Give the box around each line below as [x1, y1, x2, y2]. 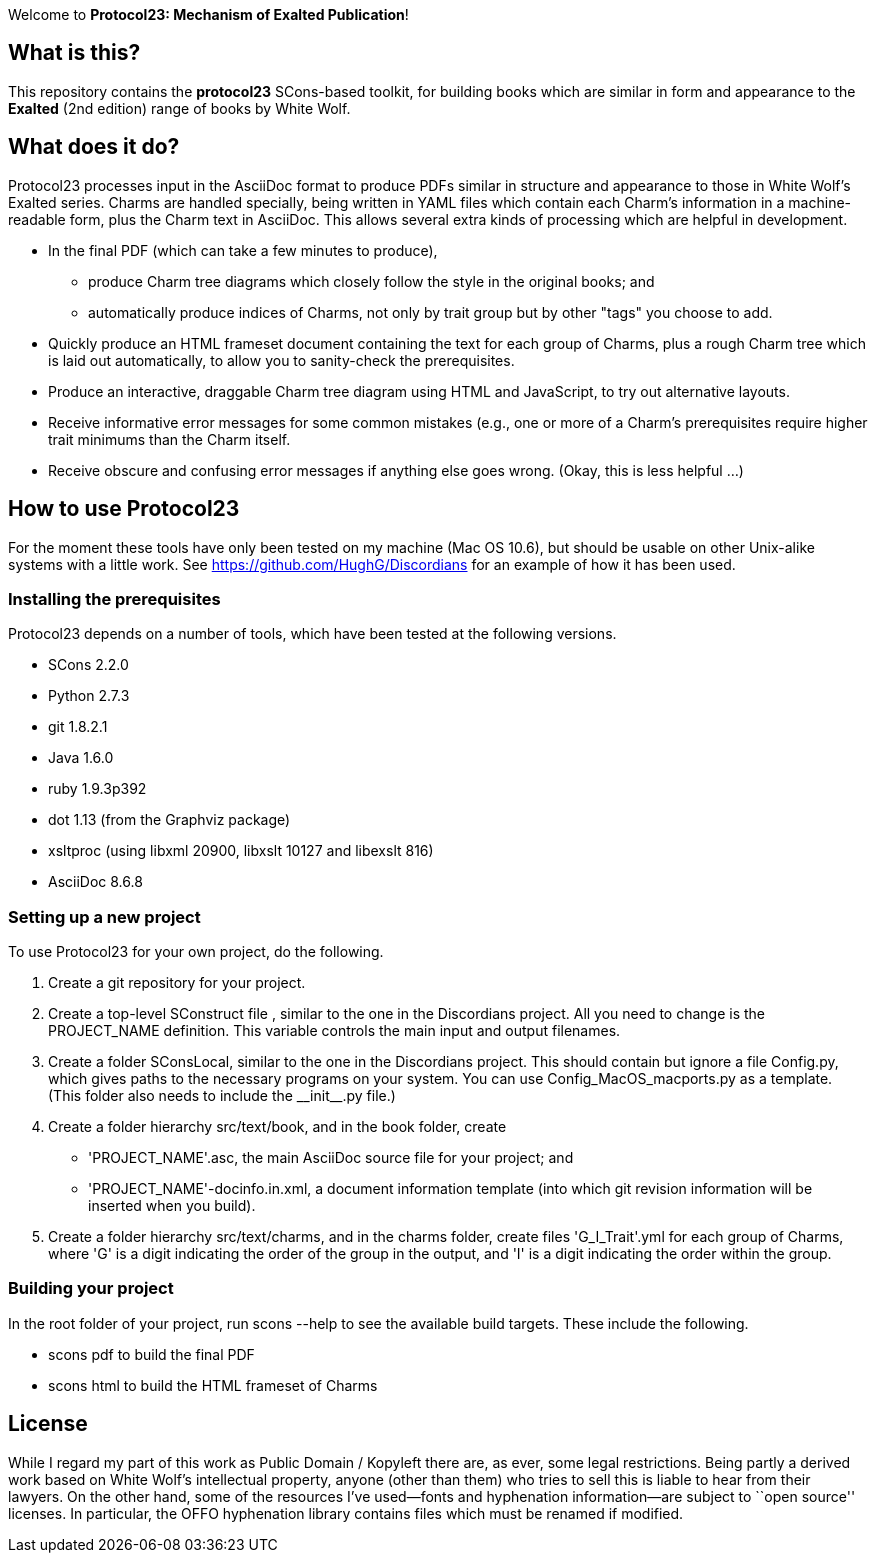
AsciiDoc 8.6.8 [48, 873, 143, 891]
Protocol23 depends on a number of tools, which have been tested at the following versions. [8, 625, 617, 643]
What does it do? [8, 134, 180, 160]
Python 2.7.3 [48, 687, 130, 705]
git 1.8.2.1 [48, 718, 108, 736]
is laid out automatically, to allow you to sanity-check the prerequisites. [48, 351, 515, 369]
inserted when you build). [88, 1197, 256, 1215]
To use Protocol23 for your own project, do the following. [8, 943, 384, 961]
